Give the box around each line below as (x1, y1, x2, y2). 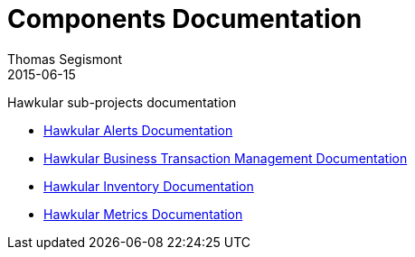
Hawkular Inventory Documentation (43, 178, 254, 194)
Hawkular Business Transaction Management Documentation (43, 150, 408, 166)
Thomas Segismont (7, 50, 123, 67)
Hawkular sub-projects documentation (7, 94, 237, 110)
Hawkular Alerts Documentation (43, 122, 233, 138)
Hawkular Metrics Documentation (43, 206, 243, 222)
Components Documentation (7, 4, 363, 34)
